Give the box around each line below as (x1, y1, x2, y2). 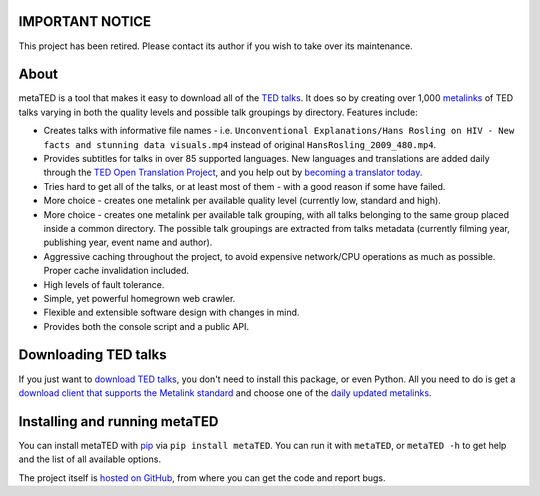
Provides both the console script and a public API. (43, 320, 250, 332)
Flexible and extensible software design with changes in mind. (43, 306, 300, 319)
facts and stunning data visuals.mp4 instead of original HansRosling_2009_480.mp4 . (43, 138, 437, 150)
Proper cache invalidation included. (43, 265, 190, 277)
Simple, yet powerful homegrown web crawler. (43, 292, 236, 304)
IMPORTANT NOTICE (18, 13, 152, 30)
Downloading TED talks (18, 346, 167, 364)
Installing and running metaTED (18, 413, 219, 430)
